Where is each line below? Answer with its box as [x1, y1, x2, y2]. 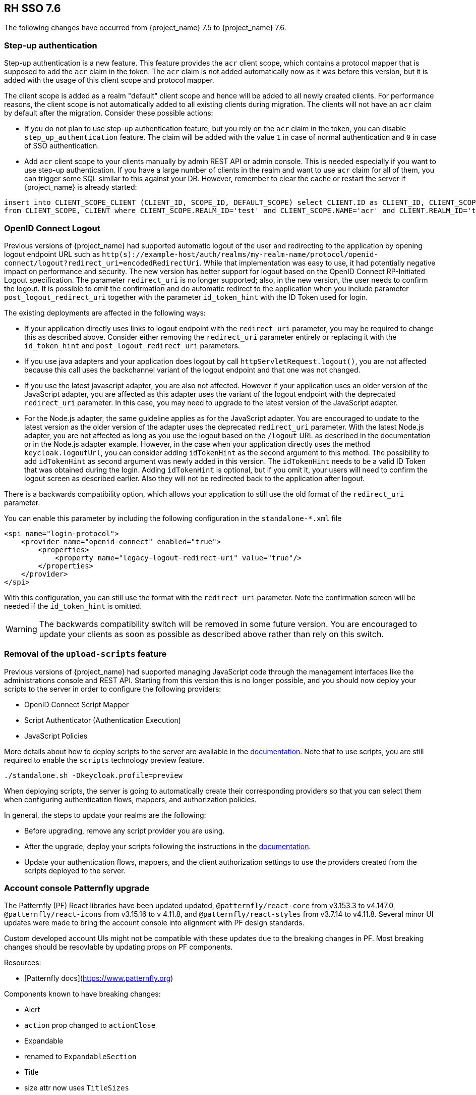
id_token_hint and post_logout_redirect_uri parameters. [24, 341, 240, 350]
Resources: [4, 958, 41, 967]
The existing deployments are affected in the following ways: [4, 308, 206, 317]
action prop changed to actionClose [24, 1021, 156, 1030]
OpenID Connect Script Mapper [24, 700, 129, 709]
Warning [6, 623, 37, 634]
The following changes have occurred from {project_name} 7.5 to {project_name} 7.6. [4, 23, 286, 32]
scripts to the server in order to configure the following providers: [4, 684, 221, 693]
